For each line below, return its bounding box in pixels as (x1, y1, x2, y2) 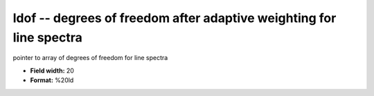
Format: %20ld (30, 76, 74, 84)
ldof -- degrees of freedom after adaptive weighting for (12, 10, 337, 26)
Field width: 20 (30, 66, 74, 75)
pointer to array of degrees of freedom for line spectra (12, 54, 168, 62)
